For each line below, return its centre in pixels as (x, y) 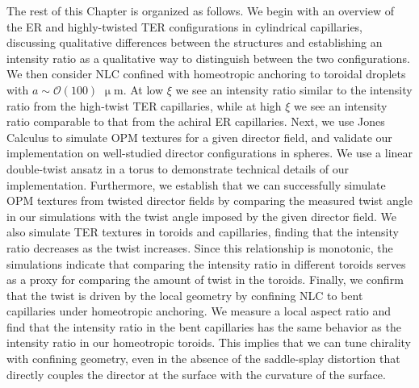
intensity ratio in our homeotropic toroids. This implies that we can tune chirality (209, 342)
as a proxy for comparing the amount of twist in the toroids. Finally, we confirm (205, 280)
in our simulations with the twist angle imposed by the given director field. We (202, 216)
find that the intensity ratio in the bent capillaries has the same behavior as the (204, 326)
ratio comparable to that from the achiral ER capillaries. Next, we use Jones (196, 121)
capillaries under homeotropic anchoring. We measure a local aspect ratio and (199, 311)
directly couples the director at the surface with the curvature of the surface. (196, 374)
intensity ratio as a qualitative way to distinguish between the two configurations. (208, 58)
